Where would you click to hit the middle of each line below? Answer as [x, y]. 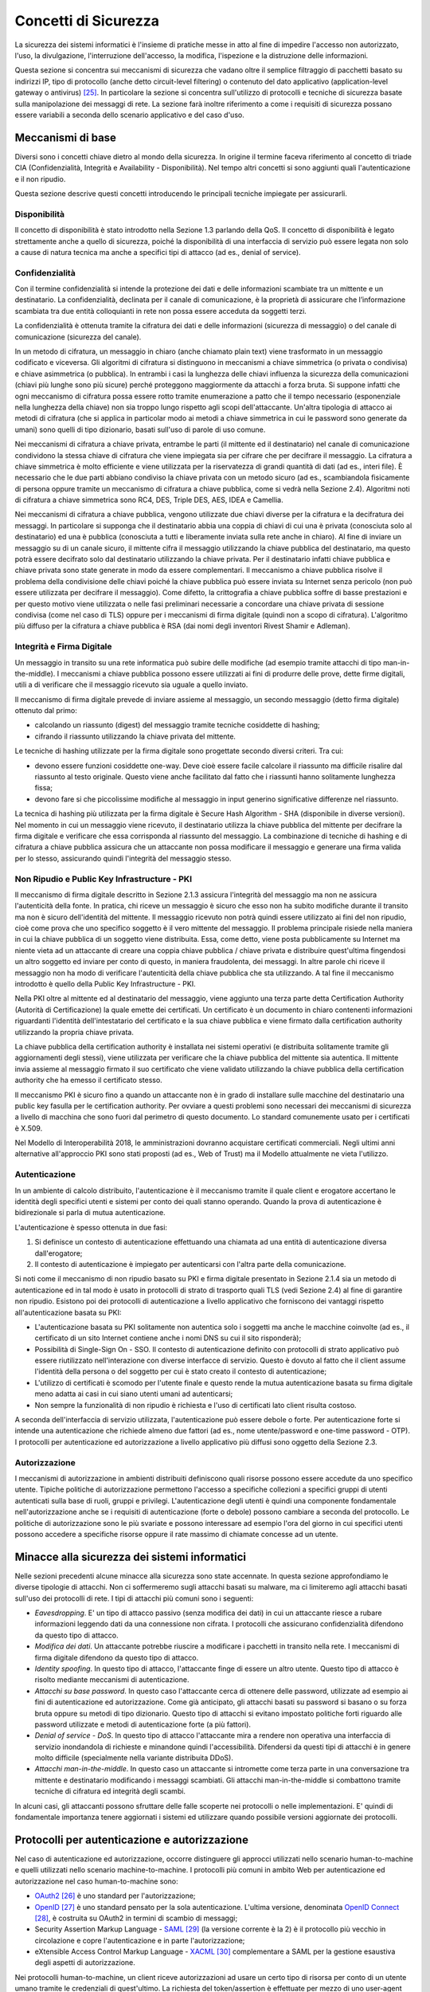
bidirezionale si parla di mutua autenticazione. [90, 1213]
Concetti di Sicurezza [87, 21]
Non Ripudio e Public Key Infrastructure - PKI [104, 879]
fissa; [44, 788]
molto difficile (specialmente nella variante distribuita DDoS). [134, 1758]
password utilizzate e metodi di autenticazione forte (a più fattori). [143, 1724]
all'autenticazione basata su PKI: [68, 1312]
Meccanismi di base [66, 137]
